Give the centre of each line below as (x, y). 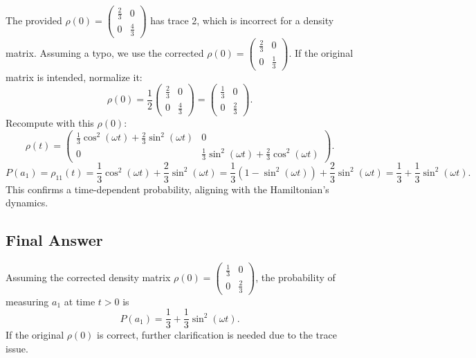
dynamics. (27, 203)
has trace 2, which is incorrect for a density (242, 20)
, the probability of (295, 277)
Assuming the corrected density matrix (88, 277)
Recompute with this (50, 123)
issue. (17, 348)
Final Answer (54, 240)
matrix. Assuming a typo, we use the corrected (105, 52)
